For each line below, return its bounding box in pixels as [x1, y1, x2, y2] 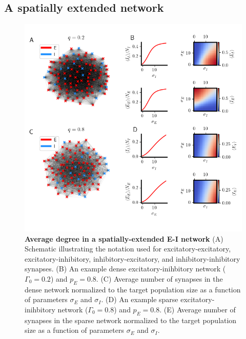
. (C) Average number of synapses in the [96, 273, 223, 284]
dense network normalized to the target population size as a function [25, 284, 241, 294]
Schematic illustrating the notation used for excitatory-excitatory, [25, 243, 231, 254]
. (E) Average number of [159, 304, 236, 314]
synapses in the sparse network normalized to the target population [25, 314, 237, 325]
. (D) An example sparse [101, 294, 178, 305]
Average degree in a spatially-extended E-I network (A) [25, 233, 223, 244]
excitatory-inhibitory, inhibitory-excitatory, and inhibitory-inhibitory [25, 253, 240, 264]
